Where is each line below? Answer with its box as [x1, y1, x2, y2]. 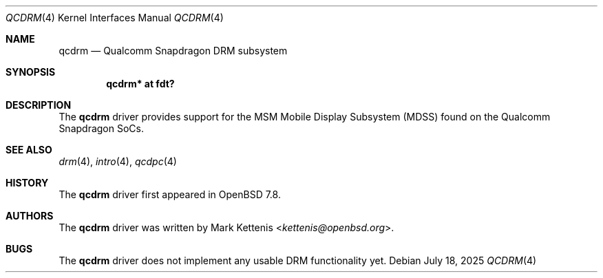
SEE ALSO [6, 144, 52, 156]
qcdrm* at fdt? [106, 78, 175, 89]
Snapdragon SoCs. [59, 122, 144, 134]
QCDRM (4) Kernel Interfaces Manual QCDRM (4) [6, 12, 224, 23]
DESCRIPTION [6, 99, 72, 111]
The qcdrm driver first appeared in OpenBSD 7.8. [59, 189, 281, 200]
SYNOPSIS [6, 66, 56, 78]
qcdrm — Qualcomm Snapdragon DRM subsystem [59, 45, 288, 56]
